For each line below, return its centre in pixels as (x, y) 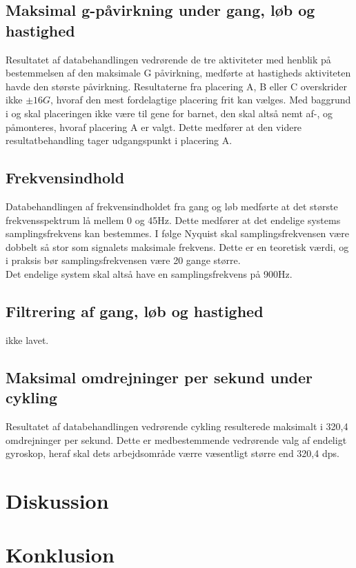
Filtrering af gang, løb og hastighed (135, 311)
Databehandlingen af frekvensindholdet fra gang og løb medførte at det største (172, 206)
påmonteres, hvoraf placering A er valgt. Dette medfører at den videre (154, 126)
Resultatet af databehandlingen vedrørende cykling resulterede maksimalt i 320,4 (177, 426)
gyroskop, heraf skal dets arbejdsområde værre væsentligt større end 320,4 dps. (172, 453)
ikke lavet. (27, 339)
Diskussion (57, 500)
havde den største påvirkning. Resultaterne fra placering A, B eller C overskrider (176, 86)
